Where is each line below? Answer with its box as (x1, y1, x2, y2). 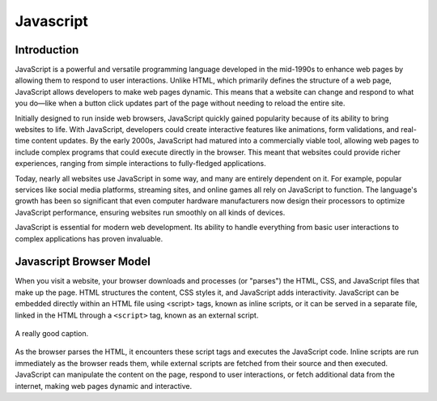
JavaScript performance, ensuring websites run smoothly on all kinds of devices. (15, 207, 286, 217)
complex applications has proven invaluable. (15, 233, 163, 243)
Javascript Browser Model (15, 255, 151, 269)
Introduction (15, 43, 79, 57)
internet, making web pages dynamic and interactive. (15, 381, 193, 390)
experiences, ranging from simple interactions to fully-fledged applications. (15, 159, 266, 169)
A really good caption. (15, 329, 89, 338)
